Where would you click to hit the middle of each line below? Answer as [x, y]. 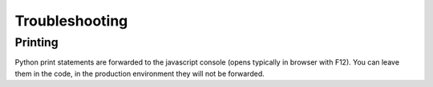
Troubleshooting [71, 21]
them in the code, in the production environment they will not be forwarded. [140, 73]
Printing [37, 42]
